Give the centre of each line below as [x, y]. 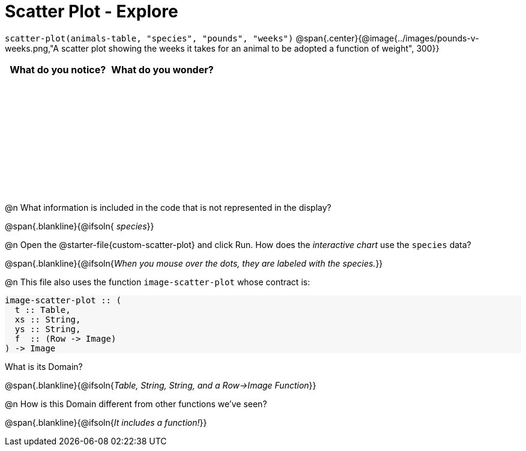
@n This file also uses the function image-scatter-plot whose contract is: [158, 282]
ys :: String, [48, 329]
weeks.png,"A [32, 48]
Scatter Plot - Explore [92, 11]
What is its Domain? [44, 366]
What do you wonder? [162, 69]
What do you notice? [58, 69]
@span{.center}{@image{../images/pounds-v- [387, 38]
